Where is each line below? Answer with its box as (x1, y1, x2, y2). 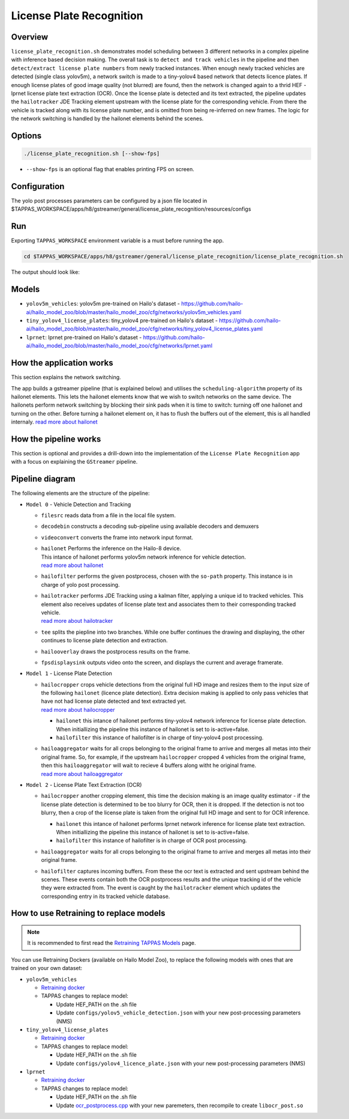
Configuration (11, 181, 65, 192)
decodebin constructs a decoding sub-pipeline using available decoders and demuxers (41, 523, 259, 530)
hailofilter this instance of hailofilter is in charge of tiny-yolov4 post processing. (56, 734, 264, 741)
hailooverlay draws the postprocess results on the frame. (41, 647, 190, 655)
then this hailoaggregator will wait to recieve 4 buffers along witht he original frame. (41, 762, 257, 769)
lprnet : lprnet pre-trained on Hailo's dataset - (26, 333, 142, 341)
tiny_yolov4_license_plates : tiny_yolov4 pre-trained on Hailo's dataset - (26, 317, 218, 324)
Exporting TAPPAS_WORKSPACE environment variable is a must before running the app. (11, 237, 224, 244)
